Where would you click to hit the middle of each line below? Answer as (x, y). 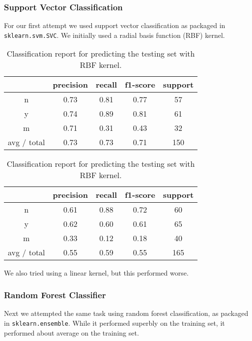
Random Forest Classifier (55, 294)
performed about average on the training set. (71, 332)
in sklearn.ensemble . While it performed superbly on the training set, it (114, 323)
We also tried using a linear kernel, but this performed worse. (96, 273)
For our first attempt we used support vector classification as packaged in (115, 25)
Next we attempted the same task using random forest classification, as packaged (126, 313)
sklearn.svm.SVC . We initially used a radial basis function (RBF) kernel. (114, 35)
